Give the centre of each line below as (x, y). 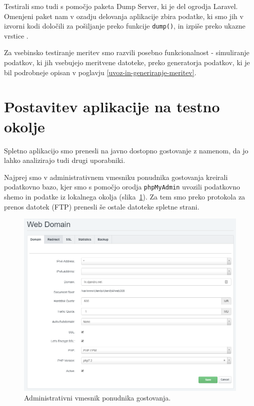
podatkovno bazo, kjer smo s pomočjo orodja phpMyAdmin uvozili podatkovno (122, 187)
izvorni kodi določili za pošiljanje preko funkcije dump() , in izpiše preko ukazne (125, 26)
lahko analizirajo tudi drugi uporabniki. (65, 160)
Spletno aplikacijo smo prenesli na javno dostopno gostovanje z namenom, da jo (126, 150)
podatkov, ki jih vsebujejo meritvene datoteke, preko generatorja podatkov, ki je (127, 62)
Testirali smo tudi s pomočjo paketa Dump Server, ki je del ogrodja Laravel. (121, 6)
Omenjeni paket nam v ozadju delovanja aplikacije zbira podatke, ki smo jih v (124, 16)
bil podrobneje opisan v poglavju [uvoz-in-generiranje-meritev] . (100, 72)
